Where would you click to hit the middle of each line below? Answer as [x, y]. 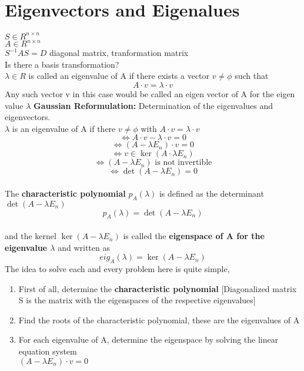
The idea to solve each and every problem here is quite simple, [117, 269]
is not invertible [183, 163]
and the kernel [31, 236]
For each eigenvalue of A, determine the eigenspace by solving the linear [148, 339]
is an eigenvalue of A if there [64, 128]
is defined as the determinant [211, 193]
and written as [84, 247]
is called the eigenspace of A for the [194, 236]
